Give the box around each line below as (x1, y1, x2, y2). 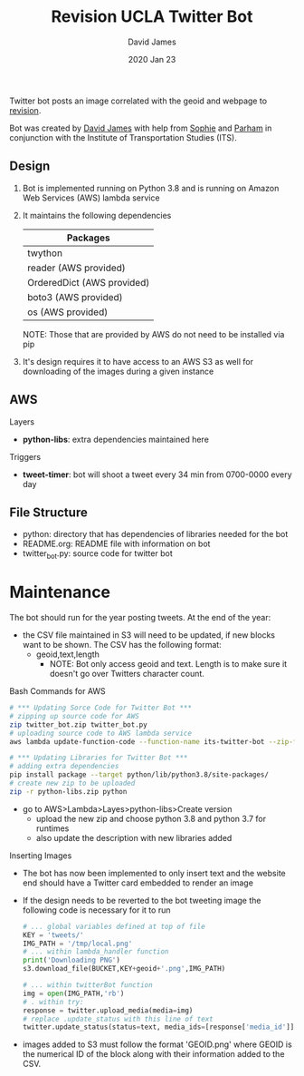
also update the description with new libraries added (35, 832, 233, 843)
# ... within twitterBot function (22, 981, 153, 990)
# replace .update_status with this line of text (22, 1014, 214, 1023)
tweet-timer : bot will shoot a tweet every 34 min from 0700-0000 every (22, 469, 292, 480)
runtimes (35, 823, 70, 834)
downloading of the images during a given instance (22, 366, 214, 377)
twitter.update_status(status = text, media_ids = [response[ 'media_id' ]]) (22, 1022, 299, 1032)
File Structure (9, 504, 88, 520)
